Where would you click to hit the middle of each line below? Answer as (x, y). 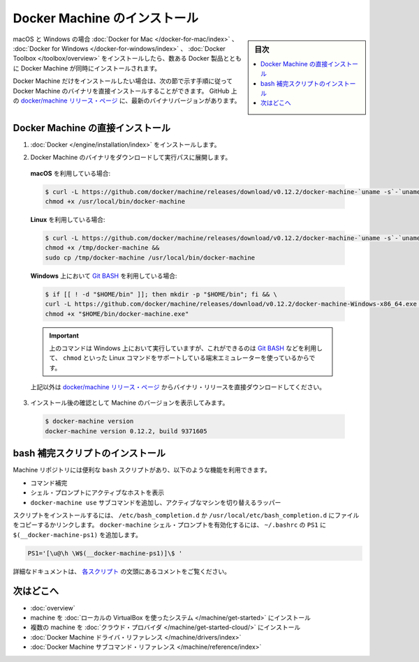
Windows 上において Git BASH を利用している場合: (104, 276)
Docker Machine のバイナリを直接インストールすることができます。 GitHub (121, 91)
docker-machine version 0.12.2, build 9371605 (126, 431)
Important (64, 336)
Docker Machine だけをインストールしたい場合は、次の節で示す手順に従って (123, 81)
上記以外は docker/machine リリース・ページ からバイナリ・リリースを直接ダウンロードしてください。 (178, 387)
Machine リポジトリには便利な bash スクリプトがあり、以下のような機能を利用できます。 (142, 470)
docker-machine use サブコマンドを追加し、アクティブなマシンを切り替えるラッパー (156, 502)
